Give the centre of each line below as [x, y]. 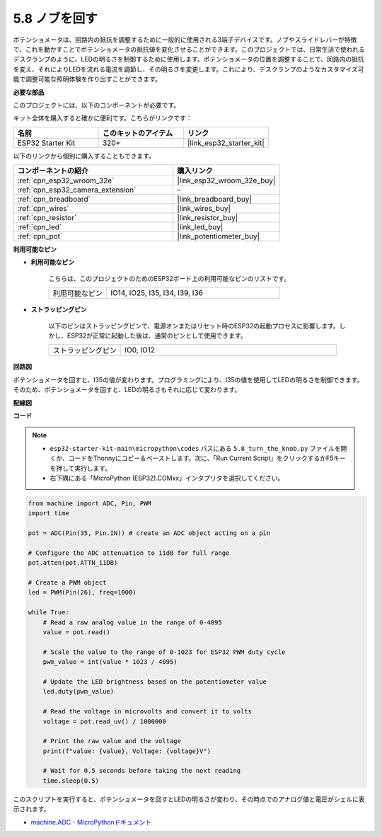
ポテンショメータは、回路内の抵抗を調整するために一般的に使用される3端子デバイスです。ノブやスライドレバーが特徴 [185, 40]
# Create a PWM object [67, 583]
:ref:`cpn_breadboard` [54, 200]
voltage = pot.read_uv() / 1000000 [104, 721]
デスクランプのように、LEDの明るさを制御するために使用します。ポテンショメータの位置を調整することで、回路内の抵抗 [189, 59]
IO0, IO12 [140, 350]
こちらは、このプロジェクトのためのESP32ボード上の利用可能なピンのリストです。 [169, 278]
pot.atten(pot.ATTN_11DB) [73, 563]
